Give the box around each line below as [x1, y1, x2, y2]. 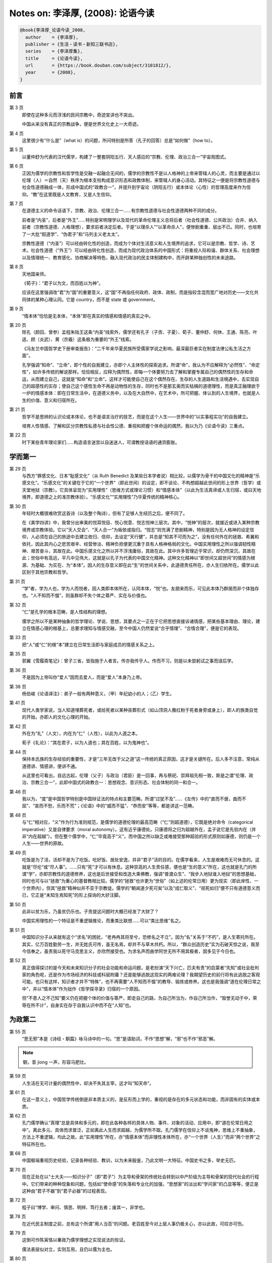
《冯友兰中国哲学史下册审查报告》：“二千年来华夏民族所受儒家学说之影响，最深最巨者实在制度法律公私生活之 [22, 346, 247, 352]
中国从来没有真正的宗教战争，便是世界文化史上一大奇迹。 [22, 121, 141, 127]
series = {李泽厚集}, [25, 48, 83, 54]
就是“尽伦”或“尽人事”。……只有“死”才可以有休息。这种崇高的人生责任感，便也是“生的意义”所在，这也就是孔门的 [22, 864, 253, 870]
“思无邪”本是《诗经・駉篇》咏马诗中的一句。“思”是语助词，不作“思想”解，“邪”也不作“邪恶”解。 [22, 1036, 218, 1042]
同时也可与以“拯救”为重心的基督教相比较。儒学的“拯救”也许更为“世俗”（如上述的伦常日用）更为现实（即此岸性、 [22, 878, 254, 884]
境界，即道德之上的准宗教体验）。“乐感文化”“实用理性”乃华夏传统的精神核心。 [22, 494, 182, 500]
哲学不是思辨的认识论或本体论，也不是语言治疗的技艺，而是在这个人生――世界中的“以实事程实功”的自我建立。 [22, 413, 251, 419]
